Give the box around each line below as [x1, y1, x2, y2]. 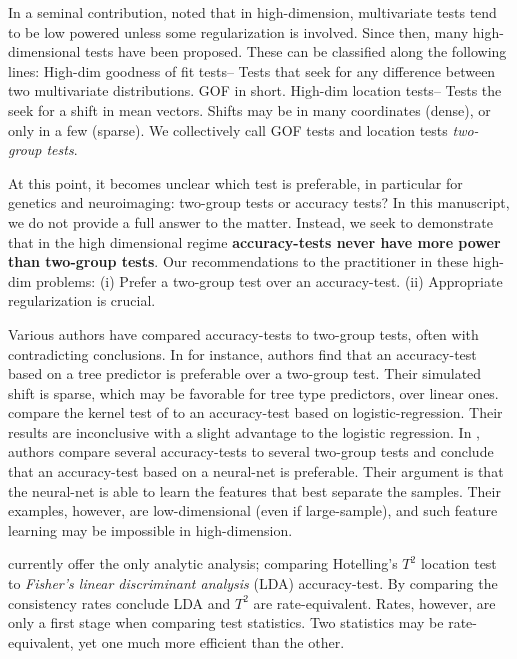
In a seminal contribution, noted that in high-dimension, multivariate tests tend [8, 2, 497, 22]
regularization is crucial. [8, 290, 156, 311]
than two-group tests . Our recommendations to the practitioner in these [8, 251, 469, 272]
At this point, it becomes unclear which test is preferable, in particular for [8, 172, 463, 193]
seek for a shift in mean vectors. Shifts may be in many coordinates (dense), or [8, 99, 491, 120]
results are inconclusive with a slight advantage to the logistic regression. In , [8, 421, 481, 442]
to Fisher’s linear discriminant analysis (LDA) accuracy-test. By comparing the [8, 573, 498, 594]
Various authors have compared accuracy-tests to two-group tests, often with [8, 323, 479, 344]
